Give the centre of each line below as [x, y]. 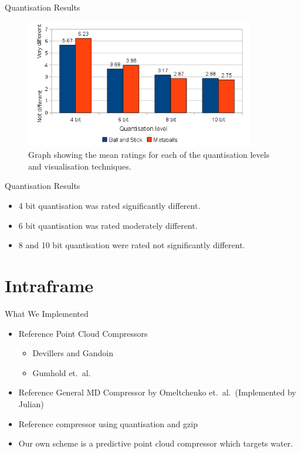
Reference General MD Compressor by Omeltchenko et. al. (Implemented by [157, 392]
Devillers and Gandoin [73, 353]
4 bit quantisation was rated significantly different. [109, 206]
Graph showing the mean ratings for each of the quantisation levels [149, 155]
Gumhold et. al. [62, 372]
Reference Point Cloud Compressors [83, 333]
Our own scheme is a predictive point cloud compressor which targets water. [156, 443]
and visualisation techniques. [80, 166]
